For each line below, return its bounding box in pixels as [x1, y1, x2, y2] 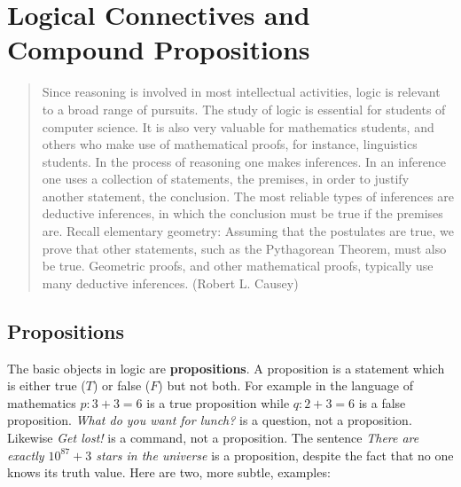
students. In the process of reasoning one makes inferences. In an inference [42, 152, 447, 170]
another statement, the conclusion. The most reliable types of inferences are [42, 186, 454, 205]
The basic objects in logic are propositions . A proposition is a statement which [7, 358, 445, 377]
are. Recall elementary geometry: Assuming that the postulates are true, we [42, 222, 454, 240]
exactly [7, 445, 44, 464]
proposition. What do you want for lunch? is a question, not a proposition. [7, 411, 412, 429]
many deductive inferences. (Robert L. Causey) [42, 273, 299, 292]
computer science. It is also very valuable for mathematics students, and [42, 117, 434, 136]
